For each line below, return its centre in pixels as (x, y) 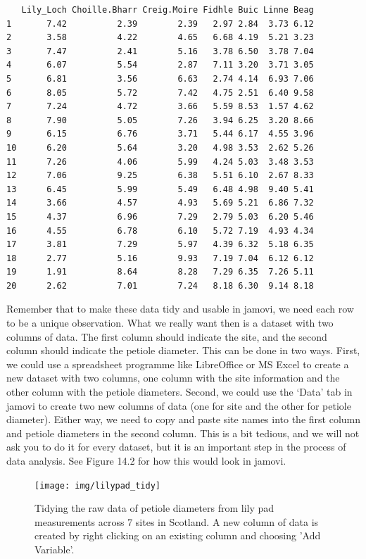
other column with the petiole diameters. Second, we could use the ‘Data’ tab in (179, 392)
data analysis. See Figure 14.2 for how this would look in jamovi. (146, 460)
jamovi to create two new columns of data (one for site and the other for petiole (179, 405)
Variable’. (55, 549)
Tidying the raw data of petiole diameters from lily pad (154, 508)
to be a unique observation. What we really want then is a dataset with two (170, 323)
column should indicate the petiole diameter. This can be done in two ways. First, (183, 350)
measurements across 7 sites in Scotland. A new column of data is (177, 521)
